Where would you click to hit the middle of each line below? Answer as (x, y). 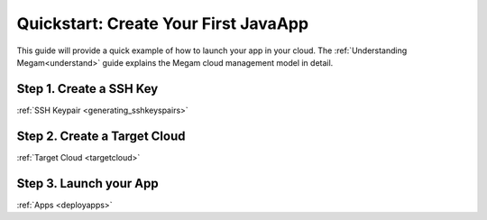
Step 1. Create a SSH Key (87, 89)
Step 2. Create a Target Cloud (101, 136)
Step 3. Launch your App (87, 183)
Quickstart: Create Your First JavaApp (163, 23)
